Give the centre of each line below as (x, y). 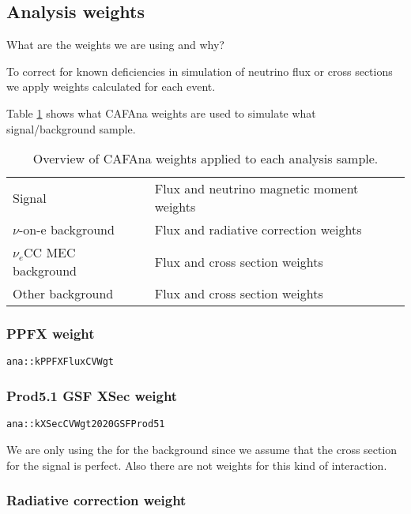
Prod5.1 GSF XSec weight (92, 395)
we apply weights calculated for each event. (111, 86)
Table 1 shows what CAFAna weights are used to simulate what (161, 113)
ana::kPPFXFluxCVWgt (60, 362)
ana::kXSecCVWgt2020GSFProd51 (86, 424)
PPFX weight (51, 334)
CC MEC (50, 253)
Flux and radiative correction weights (258, 230)
